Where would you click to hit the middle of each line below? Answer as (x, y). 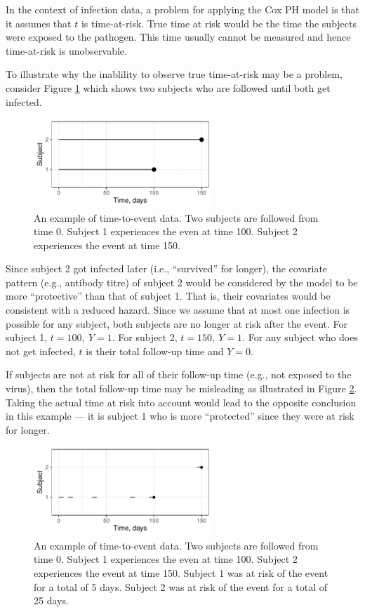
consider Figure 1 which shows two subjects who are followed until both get (168, 87)
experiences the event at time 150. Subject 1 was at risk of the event (181, 572)
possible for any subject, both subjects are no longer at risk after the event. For (177, 323)
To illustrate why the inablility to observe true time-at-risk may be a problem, (174, 74)
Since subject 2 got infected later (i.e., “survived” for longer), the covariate (167, 268)
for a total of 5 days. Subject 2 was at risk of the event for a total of (180, 586)
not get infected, (41, 351)
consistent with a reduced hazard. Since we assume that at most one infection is (178, 310)
